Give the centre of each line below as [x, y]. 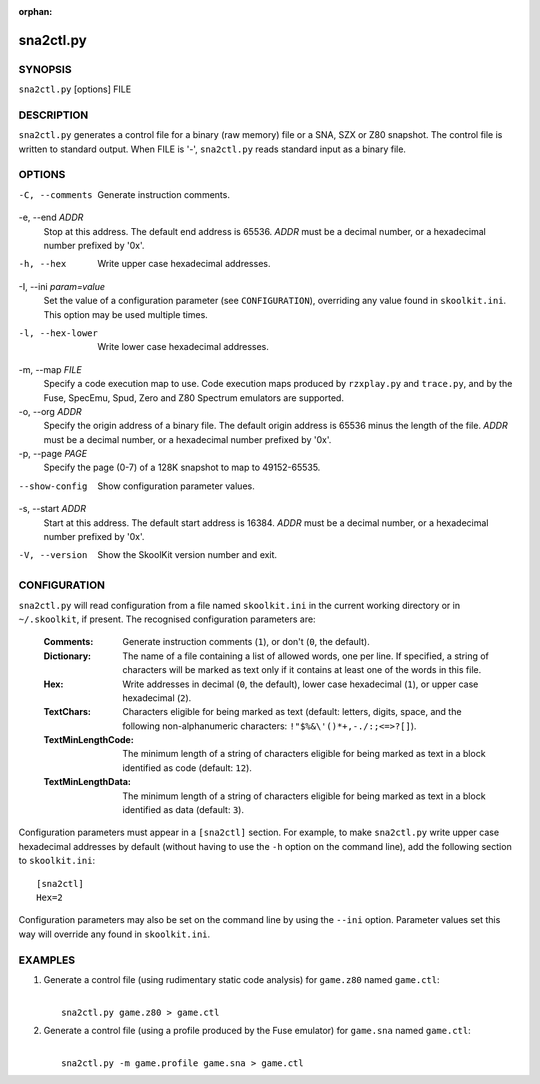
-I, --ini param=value [61, 286]
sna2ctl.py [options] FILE [75, 89]
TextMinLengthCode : [88, 740]
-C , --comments [56, 194]
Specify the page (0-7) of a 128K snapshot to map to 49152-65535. [182, 467]
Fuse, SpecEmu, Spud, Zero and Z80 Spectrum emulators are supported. [194, 397]
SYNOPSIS [45, 69]
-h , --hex [42, 264]
